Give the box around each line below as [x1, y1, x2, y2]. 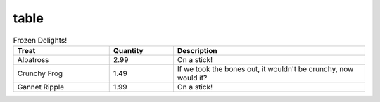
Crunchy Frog [17, 68, 63, 78]
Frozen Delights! [13, 35, 67, 45]
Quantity [113, 45, 144, 55]
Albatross [17, 54, 49, 64]
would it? [177, 73, 208, 82]
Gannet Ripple [17, 82, 65, 92]
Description [177, 45, 217, 55]
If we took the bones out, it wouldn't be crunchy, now [177, 64, 354, 73]
